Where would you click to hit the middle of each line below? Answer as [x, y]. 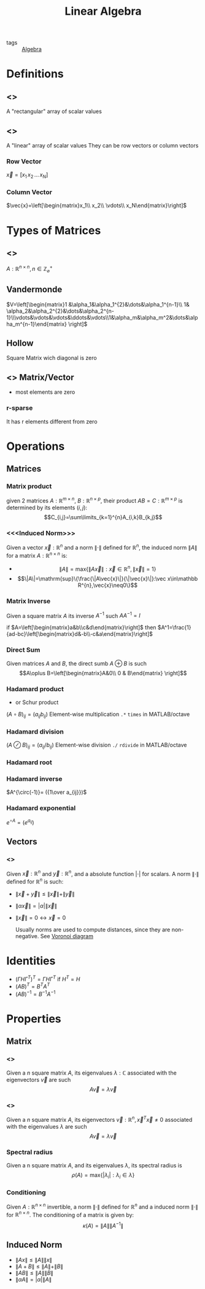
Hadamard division [35, 731]
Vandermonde [34, 290]
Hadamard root [29, 762]
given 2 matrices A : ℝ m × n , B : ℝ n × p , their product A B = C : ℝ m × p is [95, 500]
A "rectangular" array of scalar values [54, 111]
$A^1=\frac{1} [174, 627]
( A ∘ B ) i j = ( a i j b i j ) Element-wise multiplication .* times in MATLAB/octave [98, 715]
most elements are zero [45, 392]
